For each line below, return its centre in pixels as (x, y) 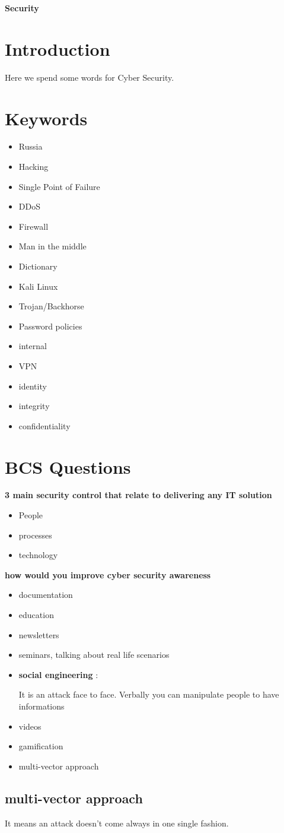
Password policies (50, 326)
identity (33, 386)
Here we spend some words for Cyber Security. (90, 77)
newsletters (39, 634)
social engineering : (58, 674)
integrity (34, 406)
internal (33, 346)
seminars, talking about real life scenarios (94, 655)
